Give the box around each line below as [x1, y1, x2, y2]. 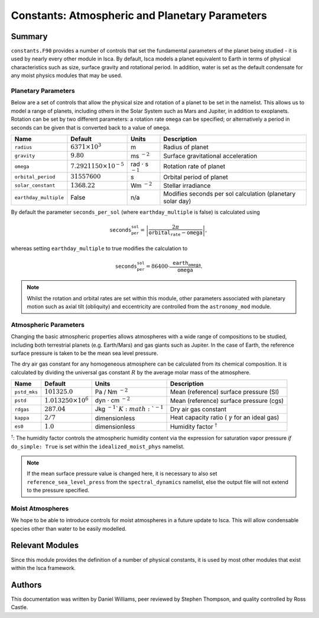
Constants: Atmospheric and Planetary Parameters [11, 9, 267, 22]
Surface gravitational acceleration [163, 152, 258, 160]
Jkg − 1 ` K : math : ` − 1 [95, 404, 164, 413]
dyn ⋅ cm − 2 [95, 395, 131, 404]
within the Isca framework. [11, 564, 76, 571]
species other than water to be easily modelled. [11, 525, 127, 532]
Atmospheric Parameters [11, 321, 85, 329]
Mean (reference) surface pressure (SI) [170, 388, 279, 396]
